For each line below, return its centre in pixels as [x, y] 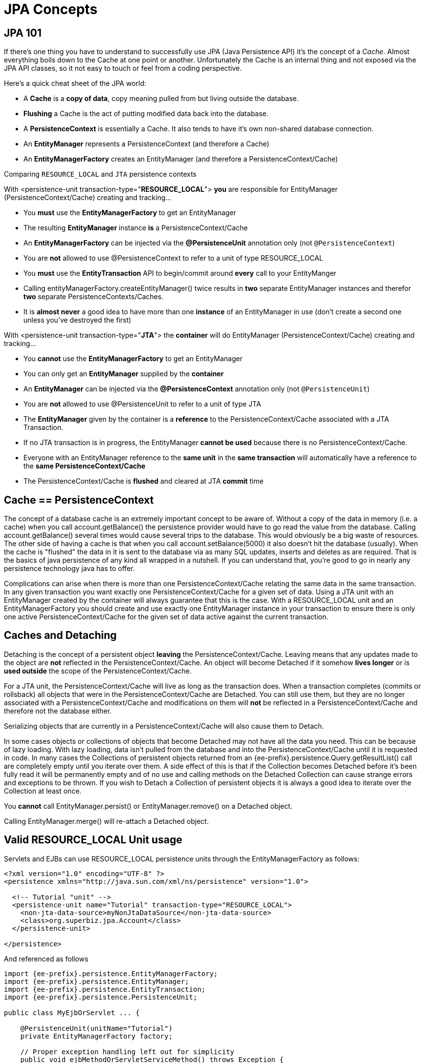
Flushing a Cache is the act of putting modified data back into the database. [146, 114]
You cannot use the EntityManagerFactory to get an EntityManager [133, 359]
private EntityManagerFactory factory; [96, 1036]
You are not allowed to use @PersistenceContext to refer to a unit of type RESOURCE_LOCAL [173, 258]
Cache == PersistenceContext [79, 500]
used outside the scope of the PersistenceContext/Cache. [98, 671]
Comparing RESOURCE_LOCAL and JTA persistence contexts [100, 174]
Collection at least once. [43, 791]
